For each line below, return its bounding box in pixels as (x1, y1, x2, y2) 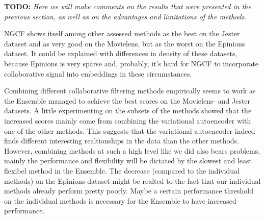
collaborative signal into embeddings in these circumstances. (4, 68, 192, 79)
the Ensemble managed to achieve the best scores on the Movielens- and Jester (4, 95, 251, 106)
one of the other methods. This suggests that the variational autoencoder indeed (4, 125, 255, 136)
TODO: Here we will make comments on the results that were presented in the (4, 1, 251, 11)
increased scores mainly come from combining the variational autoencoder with (4, 115, 251, 126)
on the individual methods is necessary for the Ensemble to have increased (4, 195, 236, 206)
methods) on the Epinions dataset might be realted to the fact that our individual (4, 175, 261, 186)
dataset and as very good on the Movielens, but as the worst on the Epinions (4, 38, 245, 48)
